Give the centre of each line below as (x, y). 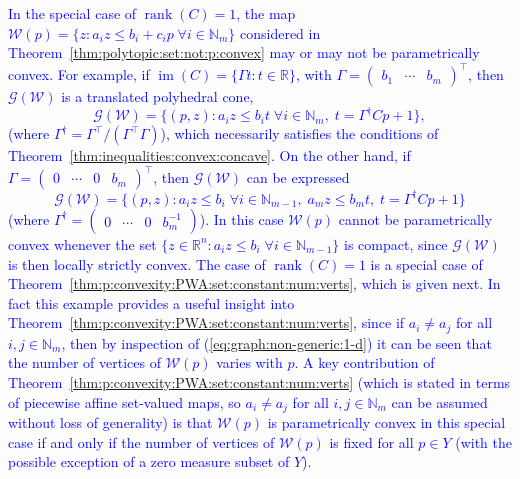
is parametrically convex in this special (386, 422)
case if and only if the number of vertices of (141, 441)
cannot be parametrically (415, 218)
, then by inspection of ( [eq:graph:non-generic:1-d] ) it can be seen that (276, 342)
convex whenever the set (82, 243)
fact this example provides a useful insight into (151, 302)
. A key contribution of (364, 362)
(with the (483, 441)
